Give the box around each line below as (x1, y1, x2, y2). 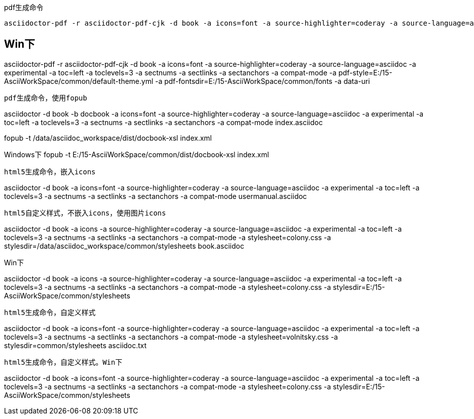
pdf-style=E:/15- (338, 68, 393, 77)
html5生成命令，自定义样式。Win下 (4, 358, 123, 366)
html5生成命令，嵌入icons (4, 167, 96, 176)
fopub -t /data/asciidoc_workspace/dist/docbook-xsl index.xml (4, 133, 212, 142)
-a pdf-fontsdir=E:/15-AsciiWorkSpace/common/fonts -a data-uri (155, 76, 370, 85)
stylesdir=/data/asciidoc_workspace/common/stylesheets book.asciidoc (4, 241, 245, 250)
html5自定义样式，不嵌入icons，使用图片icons (4, 208, 166, 217)
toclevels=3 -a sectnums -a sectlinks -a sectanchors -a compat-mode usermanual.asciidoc (4, 191, 307, 200)
